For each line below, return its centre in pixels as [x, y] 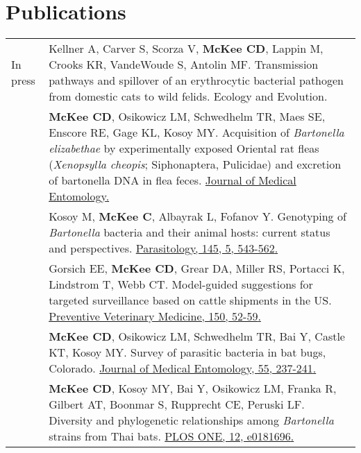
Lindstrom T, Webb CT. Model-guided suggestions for [181, 284]
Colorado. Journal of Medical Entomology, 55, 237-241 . [183, 368]
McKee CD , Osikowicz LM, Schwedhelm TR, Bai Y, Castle [197, 336]
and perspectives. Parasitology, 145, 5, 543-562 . [163, 248]
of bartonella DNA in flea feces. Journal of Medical [173, 180]
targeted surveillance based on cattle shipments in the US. [190, 300]
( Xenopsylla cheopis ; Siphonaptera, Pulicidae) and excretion [195, 164]
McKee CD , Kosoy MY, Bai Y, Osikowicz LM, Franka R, [193, 388]
